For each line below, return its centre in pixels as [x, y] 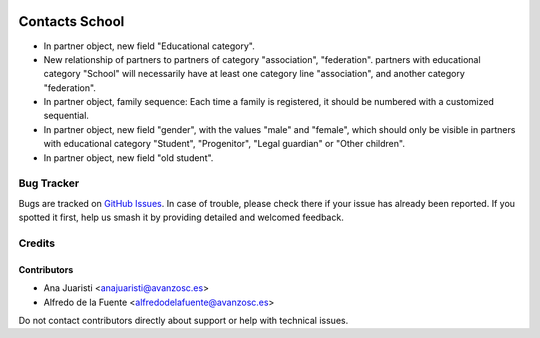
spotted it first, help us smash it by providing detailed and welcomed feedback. [181, 217]
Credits [36, 243]
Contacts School [71, 21]
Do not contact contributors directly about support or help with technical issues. [183, 320]
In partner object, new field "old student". [128, 157]
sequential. [66, 116]
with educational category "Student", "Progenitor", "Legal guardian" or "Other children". [224, 144]
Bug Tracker [49, 183]
